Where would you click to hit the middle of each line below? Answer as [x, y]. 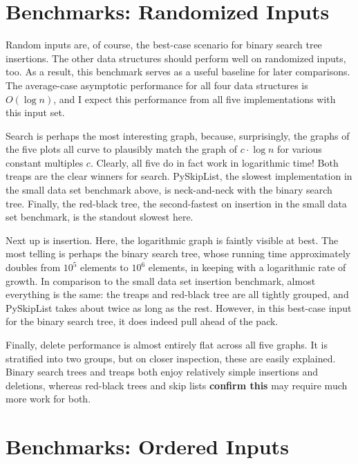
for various [300, 149]
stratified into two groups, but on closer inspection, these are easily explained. [171, 358]
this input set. [35, 112]
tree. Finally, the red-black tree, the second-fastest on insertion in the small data [176, 203]
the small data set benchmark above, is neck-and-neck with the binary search [169, 190]
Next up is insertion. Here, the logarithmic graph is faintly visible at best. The [172, 240]
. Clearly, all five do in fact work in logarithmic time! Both [214, 162]
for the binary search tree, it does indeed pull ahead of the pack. [142, 321]
